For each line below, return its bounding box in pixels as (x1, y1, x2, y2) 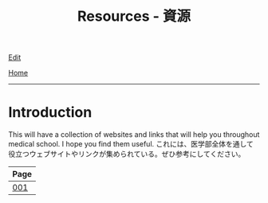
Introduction (8, 103, 93, 122)
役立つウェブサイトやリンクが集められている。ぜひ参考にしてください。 (8, 149, 246, 159)
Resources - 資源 (77, 7, 191, 25)
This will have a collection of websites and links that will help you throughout (8, 130, 260, 139)
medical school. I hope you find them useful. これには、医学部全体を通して (8, 139, 254, 149)
